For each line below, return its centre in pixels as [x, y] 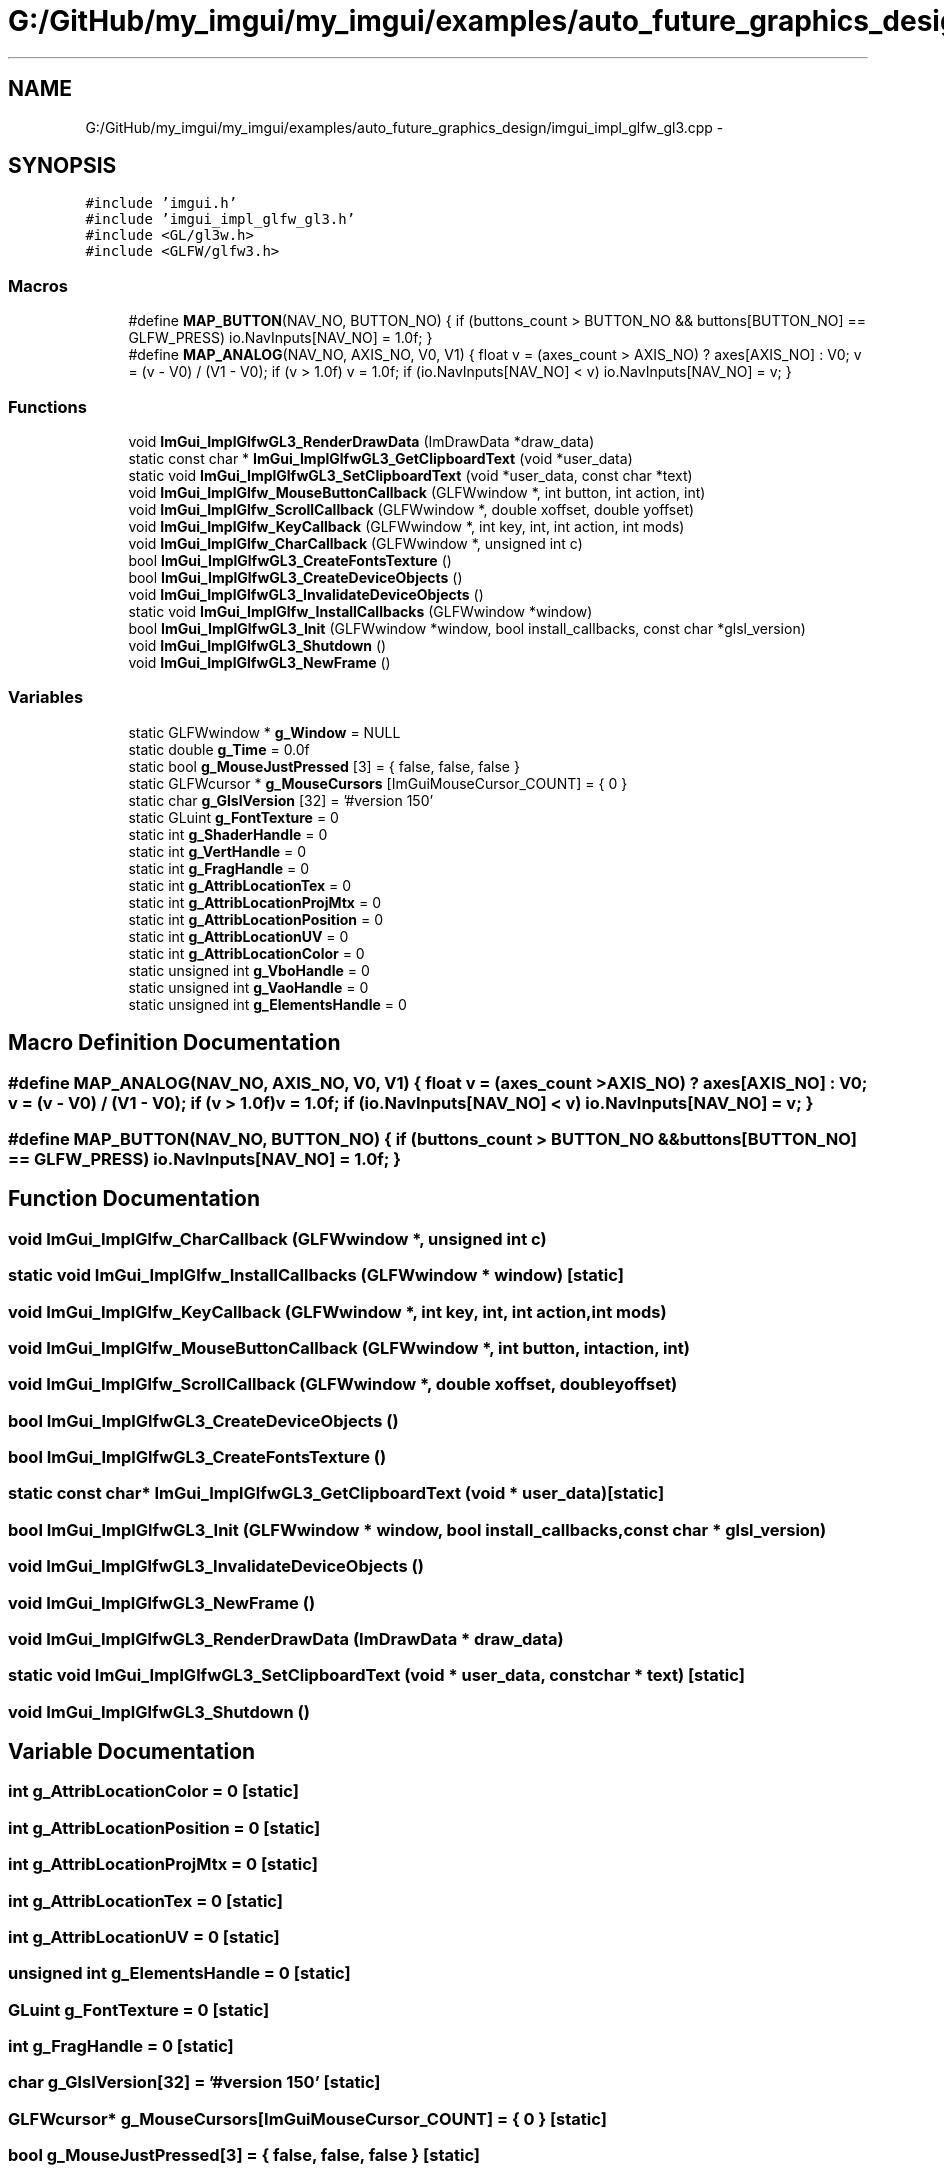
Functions [47, 406]
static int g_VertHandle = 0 [217, 851]
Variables [46, 697]
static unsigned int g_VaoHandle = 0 [248, 987]
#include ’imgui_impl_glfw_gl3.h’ [220, 219]
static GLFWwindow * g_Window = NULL [264, 732]
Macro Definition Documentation [174, 1043]
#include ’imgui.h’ [161, 203]
